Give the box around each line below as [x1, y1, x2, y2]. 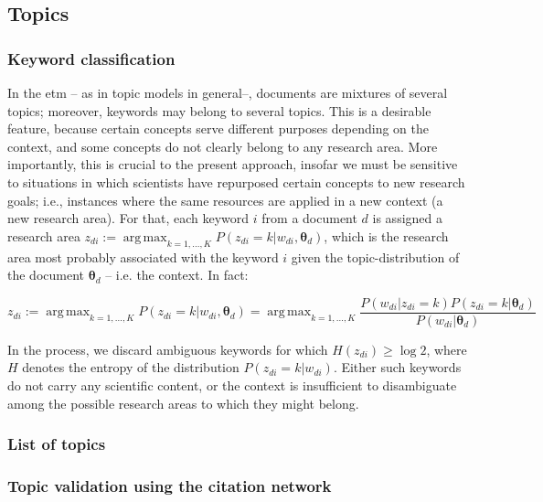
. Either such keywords [333, 358, 462, 377]
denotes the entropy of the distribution [22, 358, 240, 377]
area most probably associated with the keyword [7, 247, 279, 266]
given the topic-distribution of [291, 247, 460, 266]
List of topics [7, 433, 106, 455]
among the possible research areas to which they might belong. [7, 393, 359, 412]
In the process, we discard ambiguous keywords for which [7, 339, 328, 358]
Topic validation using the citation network [7, 474, 332, 497]
